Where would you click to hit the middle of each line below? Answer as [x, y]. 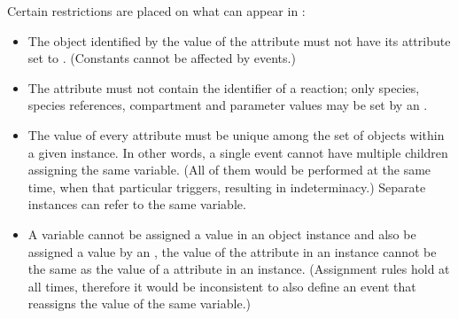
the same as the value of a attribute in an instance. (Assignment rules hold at [239, 269]
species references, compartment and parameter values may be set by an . [228, 105]
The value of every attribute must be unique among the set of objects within [236, 134]
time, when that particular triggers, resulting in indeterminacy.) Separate [227, 187]
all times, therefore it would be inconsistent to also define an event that [222, 286]
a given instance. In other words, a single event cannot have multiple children [238, 152]
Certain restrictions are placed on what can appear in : [156, 11]
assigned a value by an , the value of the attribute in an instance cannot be [232, 251]
